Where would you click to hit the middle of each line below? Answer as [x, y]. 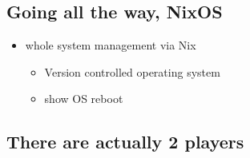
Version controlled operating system [132, 71]
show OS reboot [84, 99]
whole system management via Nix [111, 45]
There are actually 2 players [125, 142]
